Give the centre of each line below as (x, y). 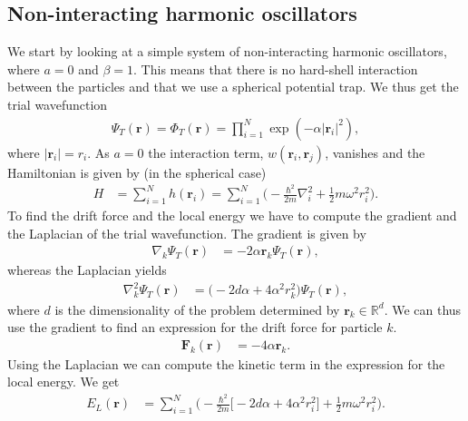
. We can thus (423, 309)
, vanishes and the (375, 152)
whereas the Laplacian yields (87, 270)
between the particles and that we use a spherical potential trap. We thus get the (233, 87)
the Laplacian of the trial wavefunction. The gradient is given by (187, 233)
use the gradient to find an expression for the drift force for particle (195, 327)
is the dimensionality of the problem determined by (197, 309)
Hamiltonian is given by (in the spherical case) (137, 172)
